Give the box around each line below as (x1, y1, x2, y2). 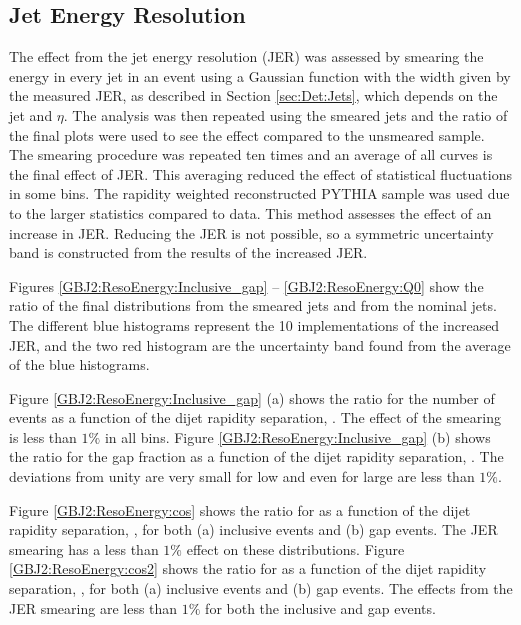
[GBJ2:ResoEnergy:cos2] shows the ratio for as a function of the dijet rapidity (9, 558, 487, 579)
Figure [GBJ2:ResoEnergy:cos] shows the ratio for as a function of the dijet (9, 499, 471, 520)
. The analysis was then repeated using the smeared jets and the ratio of (63, 104, 508, 125)
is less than (9, 426, 77, 447)
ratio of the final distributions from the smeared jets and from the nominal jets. (9, 295, 497, 316)
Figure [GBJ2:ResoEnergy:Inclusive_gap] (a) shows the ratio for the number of (9, 387, 495, 408)
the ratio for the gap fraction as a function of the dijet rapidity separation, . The (9, 446, 504, 467)
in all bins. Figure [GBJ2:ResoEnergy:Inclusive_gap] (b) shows (104, 426, 491, 447)
